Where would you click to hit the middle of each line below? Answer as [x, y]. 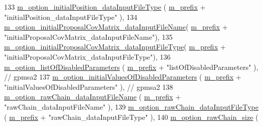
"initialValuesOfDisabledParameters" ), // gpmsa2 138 [89, 86]
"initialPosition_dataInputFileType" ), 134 [71, 17]
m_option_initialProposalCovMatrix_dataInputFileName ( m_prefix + [116, 27]
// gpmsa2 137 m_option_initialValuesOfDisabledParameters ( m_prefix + [123, 77]
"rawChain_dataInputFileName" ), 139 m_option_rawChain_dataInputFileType [131, 106]
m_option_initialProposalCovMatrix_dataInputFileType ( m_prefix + [115, 47]
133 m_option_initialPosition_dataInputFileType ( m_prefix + [105, 7]
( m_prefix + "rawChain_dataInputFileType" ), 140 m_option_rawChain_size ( [131, 117]
